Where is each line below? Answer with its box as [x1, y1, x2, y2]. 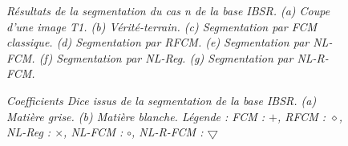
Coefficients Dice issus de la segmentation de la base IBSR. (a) [6, 91, 317, 108]
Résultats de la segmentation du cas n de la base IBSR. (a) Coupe [6, 2, 330, 18]
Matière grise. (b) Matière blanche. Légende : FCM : [6, 107, 265, 124]
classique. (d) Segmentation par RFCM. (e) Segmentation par [6, 34, 310, 51]
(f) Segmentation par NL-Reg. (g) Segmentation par [38, 49, 293, 66]
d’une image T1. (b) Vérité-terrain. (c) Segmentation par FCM [6, 18, 318, 34]
